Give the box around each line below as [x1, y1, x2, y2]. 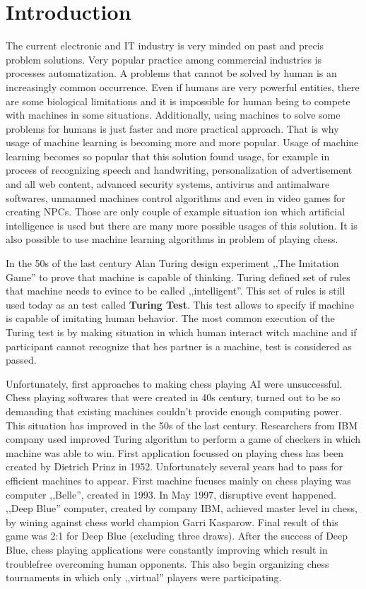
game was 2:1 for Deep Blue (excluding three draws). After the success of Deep [6, 528, 348, 543]
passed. [6, 352, 37, 367]
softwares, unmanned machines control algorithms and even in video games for [6, 190, 346, 205]
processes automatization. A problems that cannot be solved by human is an [6, 66, 337, 81]
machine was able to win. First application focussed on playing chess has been [6, 445, 343, 460]
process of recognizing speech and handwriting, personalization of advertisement [6, 162, 353, 177]
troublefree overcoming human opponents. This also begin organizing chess [6, 556, 329, 571]
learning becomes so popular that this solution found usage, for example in [6, 148, 330, 163]
